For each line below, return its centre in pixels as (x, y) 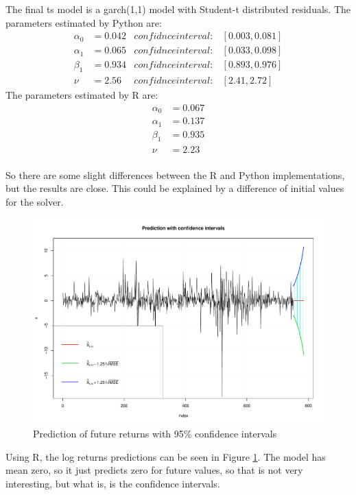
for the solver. (35, 201)
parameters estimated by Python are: (84, 22)
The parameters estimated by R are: (82, 95)
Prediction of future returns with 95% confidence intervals (155, 433)
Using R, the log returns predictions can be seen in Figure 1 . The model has (166, 456)
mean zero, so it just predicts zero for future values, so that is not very (154, 470)
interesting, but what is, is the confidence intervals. (113, 483)
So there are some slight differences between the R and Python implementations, (175, 174)
